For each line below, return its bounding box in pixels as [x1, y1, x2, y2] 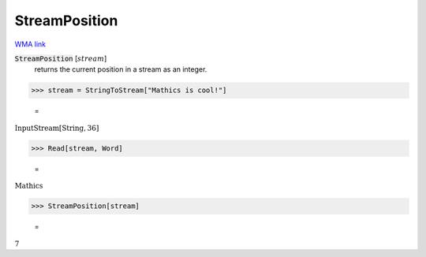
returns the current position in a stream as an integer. [34, 65, 207, 74]
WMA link [14, 39, 47, 49]
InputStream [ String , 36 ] [14, 123, 99, 132]
